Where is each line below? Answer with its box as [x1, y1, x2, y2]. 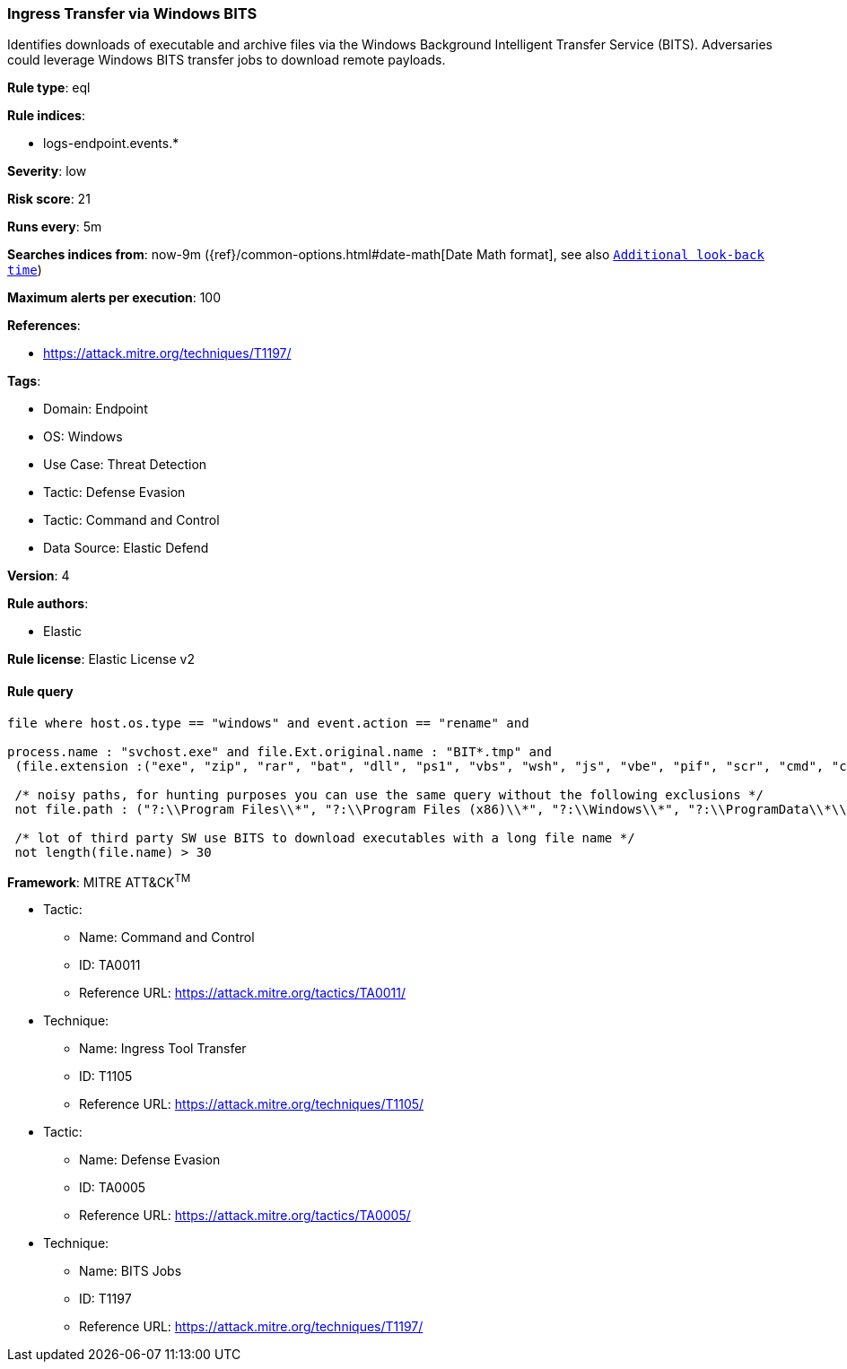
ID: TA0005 [79, 1180, 146, 1196]
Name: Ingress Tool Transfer [79, 1041, 247, 1057]
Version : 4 [7, 568, 70, 584]
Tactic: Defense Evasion [43, 484, 186, 501]
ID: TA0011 [79, 957, 141, 973]
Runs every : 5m [7, 219, 102, 235]
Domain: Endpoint [43, 401, 148, 417]
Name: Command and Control [79, 929, 255, 946]
